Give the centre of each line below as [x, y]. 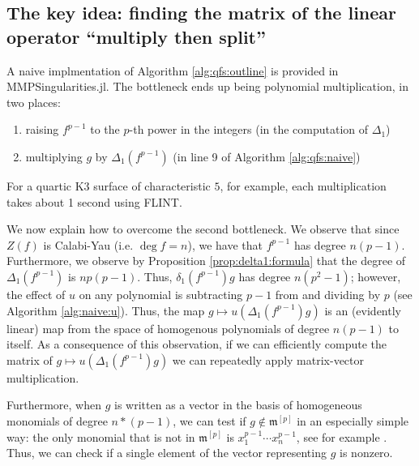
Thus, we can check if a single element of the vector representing [167, 453]
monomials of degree [57, 420]
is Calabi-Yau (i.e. [88, 244]
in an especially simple [353, 420]
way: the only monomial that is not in [101, 436]
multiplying [54, 156]
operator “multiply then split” [136, 36]
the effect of [36, 294]
